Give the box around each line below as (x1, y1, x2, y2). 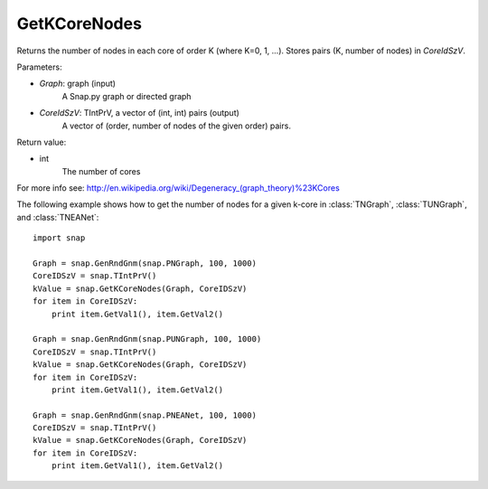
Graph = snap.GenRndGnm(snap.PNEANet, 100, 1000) (33, 409, 258, 420)
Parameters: (16, 61, 62, 72)
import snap (33, 233, 86, 243)
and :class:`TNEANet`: (16, 212, 99, 222)
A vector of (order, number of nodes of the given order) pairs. (61, 120, 291, 131)
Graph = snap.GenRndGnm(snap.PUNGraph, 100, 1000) (33, 334, 262, 344)
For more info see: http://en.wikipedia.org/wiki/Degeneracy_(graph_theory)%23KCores (16, 183, 341, 193)
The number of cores (61, 165, 141, 176)
